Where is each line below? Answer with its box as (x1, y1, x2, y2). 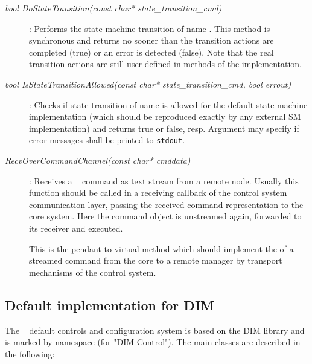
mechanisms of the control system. (29, 265, 156, 278)
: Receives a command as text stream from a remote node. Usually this (29, 174, 299, 187)
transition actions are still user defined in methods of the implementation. (29, 57, 302, 70)
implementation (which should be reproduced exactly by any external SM (29, 110, 301, 123)
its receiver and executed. (29, 221, 123, 234)
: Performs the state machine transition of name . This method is (29, 22, 270, 34)
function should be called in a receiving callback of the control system (29, 186, 287, 199)
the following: (5, 347, 55, 360)
